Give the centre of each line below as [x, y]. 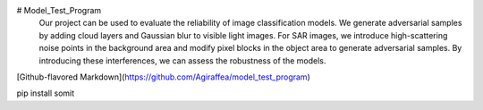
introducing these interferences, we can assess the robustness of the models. [182, 60]
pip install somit [46, 93]
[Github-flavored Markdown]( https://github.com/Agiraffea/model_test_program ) [163, 77]
